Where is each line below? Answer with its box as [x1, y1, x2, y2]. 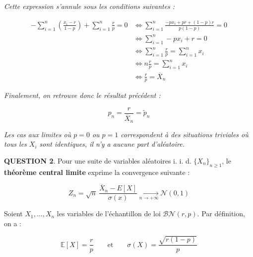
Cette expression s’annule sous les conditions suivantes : [4, 1, 175, 11]
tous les [4, 139, 27, 149]
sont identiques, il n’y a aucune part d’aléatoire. [39, 139, 185, 149]
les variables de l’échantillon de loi [57, 208, 161, 219]
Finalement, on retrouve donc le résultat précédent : [4, 90, 161, 100]
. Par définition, [197, 208, 245, 219]
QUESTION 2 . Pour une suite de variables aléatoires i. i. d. [4, 155, 191, 166]
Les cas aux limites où [4, 129, 71, 139]
